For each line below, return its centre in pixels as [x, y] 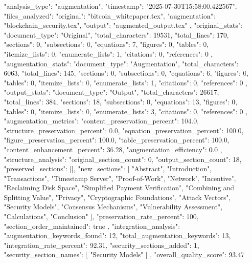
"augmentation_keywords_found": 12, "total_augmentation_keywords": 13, [117, 235]
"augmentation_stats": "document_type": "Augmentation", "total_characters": [121, 63]
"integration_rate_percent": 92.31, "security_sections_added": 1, [102, 245]
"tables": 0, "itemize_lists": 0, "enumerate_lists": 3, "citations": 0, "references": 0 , [126, 111]
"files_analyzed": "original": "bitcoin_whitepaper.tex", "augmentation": [110, 15]
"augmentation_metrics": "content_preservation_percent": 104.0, [102, 121]
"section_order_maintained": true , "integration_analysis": [92, 226]
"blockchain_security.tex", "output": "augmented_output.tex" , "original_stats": [123, 25]
